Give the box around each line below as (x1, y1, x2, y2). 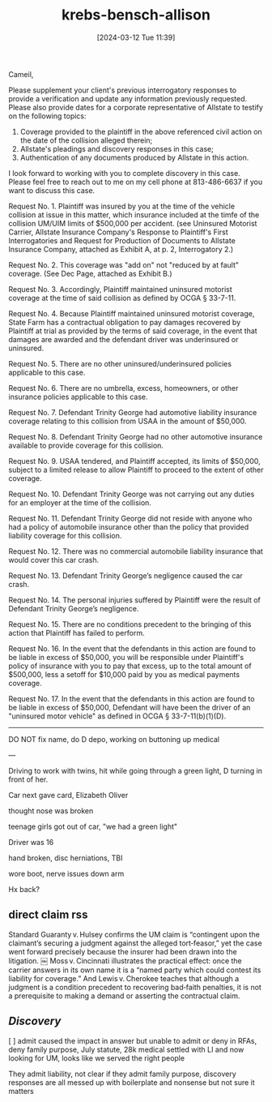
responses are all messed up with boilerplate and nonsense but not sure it (8, 1077, 255, 1087)
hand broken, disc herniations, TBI (8, 853, 123, 863)
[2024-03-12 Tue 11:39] (96, 32, 176, 42)
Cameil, (8, 69, 34, 79)
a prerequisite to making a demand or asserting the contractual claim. (8, 991, 240, 1001)
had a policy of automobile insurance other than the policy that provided (8, 521, 249, 532)
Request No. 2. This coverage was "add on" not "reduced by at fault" (8, 259, 239, 269)
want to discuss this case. (8, 185, 96, 195)
